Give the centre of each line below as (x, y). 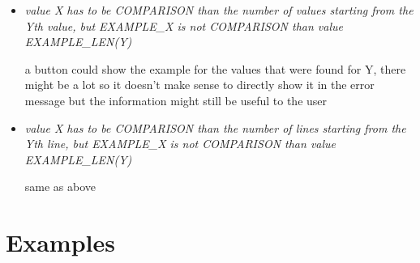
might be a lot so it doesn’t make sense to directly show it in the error (199, 85)
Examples (60, 242)
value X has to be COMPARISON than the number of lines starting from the (215, 127)
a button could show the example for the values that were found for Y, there (215, 68)
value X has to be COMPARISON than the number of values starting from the (219, 10)
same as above (60, 187)
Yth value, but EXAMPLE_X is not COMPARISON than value (184, 25)
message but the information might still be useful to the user (176, 100)
